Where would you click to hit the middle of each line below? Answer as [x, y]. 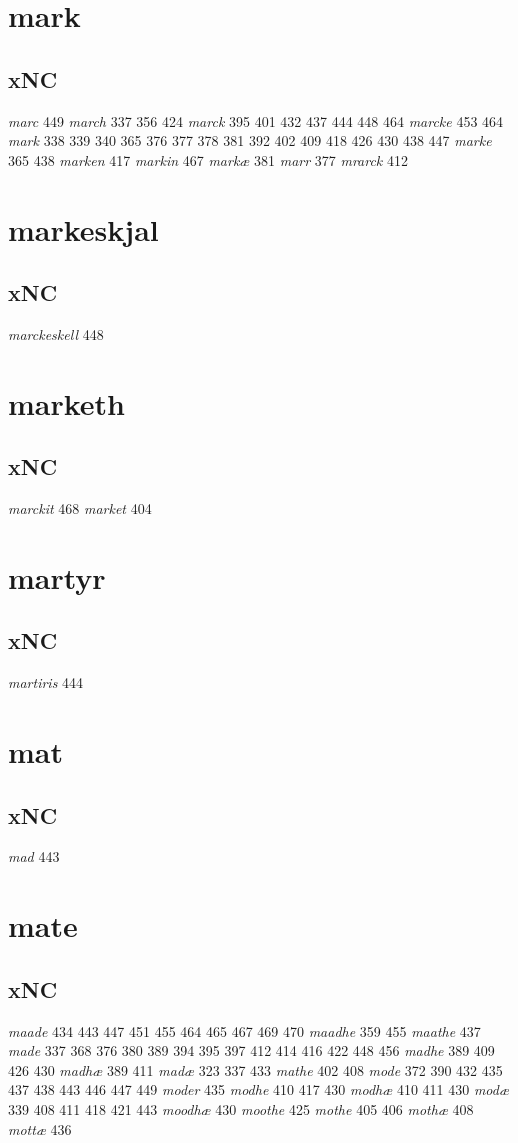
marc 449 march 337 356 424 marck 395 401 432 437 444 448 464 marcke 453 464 [256, 120]
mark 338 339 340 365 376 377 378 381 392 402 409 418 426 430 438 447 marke [250, 140]
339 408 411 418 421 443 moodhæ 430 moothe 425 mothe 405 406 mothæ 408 [241, 1109]
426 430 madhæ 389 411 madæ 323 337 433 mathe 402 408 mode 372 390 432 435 [255, 1069]
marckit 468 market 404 [80, 508]
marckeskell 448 [56, 333]
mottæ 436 [40, 1128]
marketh [67, 402]
